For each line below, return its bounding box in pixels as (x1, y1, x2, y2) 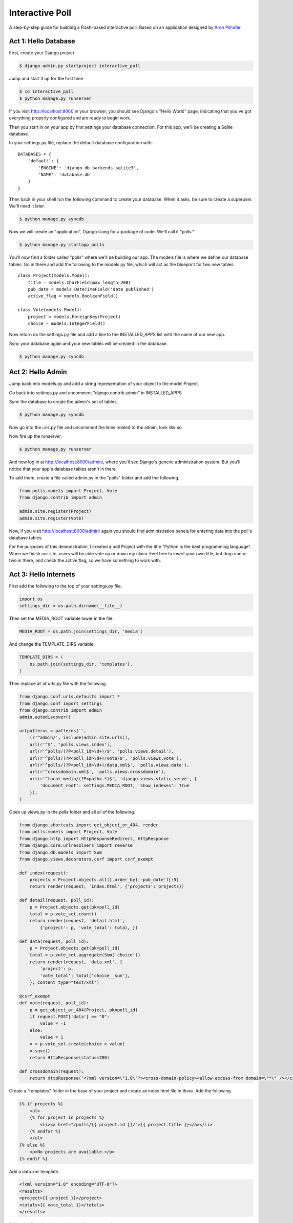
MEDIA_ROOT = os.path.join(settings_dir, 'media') (19, 629, 144, 634)
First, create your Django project (9, 50, 74, 56)
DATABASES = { (18, 151, 51, 157)
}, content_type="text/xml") (29, 979, 100, 985)
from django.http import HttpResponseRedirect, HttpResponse (19, 836, 169, 841)
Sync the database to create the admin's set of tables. (9, 399, 118, 405)
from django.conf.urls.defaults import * (19, 694, 120, 700)
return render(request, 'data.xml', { (29, 959, 123, 965)
